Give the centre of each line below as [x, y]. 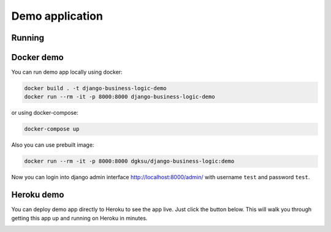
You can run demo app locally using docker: [67, 72]
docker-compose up [52, 129]
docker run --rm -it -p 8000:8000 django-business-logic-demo [120, 97]
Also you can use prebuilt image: [53, 145]
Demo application [57, 16]
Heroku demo [38, 195]
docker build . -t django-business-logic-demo [95, 88]
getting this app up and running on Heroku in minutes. [79, 218]
